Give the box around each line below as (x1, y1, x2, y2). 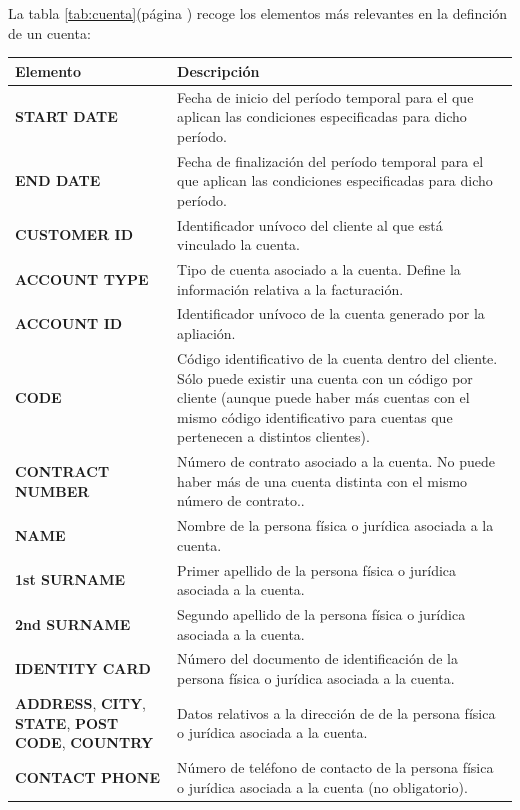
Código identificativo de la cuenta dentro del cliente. (177, 347, 498, 368)
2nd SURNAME (15, 613, 131, 634)
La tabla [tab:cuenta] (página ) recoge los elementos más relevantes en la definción (8, 3, 508, 23)
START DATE (15, 106, 118, 127)
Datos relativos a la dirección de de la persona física (177, 702, 496, 723)
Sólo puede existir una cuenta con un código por (177, 367, 473, 388)
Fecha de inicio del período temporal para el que (177, 86, 474, 107)
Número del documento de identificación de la (177, 648, 458, 669)
